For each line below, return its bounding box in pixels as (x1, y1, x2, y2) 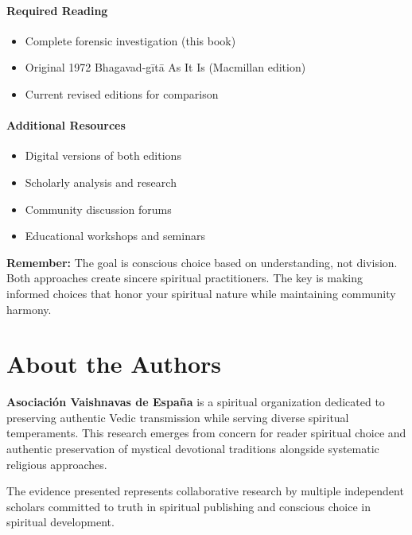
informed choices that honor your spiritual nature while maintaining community (6, 285, 396, 301)
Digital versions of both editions (25, 147, 181, 164)
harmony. (6, 300, 52, 317)
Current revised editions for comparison (25, 85, 219, 102)
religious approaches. (6, 456, 107, 472)
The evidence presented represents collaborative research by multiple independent (6, 483, 404, 499)
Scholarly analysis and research (25, 173, 177, 190)
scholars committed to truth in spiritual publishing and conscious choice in (6, 498, 371, 514)
